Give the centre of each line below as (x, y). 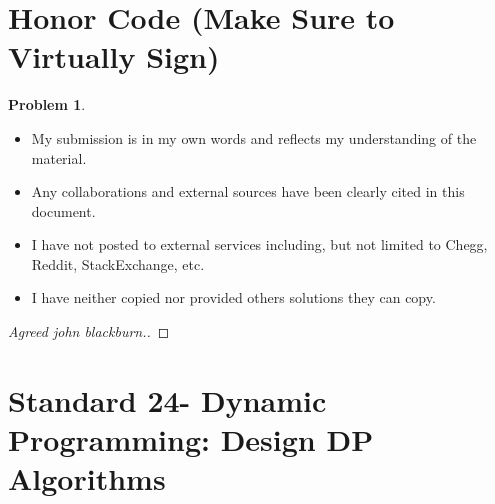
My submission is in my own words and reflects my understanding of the (254, 137)
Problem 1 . (47, 104)
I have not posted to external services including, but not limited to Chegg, (259, 244)
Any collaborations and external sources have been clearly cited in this (248, 191)
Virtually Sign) (114, 56)
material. (59, 157)
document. (63, 210)
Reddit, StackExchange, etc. (118, 263)
